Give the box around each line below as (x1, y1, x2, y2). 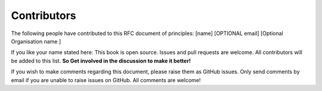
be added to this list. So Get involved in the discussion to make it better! (11, 57, 191, 64)
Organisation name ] (11, 37, 61, 45)
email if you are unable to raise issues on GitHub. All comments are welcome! (11, 76, 201, 83)
